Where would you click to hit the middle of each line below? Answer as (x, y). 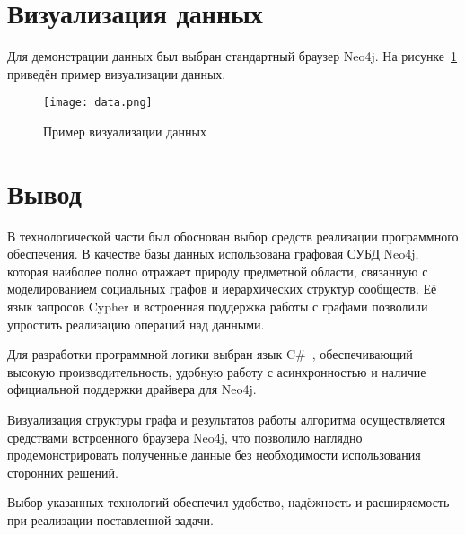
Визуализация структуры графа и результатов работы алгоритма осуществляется (227, 420)
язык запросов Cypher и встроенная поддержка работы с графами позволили (218, 307)
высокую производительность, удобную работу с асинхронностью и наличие (217, 371)
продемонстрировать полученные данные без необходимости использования (214, 455)
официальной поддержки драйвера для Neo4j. (132, 389)
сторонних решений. (63, 472)
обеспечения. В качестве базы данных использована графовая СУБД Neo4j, (213, 254)
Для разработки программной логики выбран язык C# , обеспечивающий (210, 354)
